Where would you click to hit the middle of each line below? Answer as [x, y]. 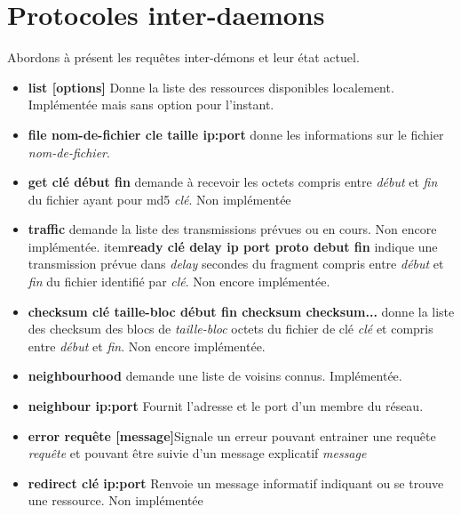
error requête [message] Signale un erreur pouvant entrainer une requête [232, 435]
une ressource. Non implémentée [115, 500]
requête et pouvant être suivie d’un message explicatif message [197, 453]
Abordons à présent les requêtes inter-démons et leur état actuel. [183, 57]
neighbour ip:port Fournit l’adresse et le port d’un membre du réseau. [226, 406]
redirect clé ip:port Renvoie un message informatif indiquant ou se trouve [236, 483]
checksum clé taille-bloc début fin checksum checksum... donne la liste [241, 311]
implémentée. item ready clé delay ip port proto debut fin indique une [233, 246]
